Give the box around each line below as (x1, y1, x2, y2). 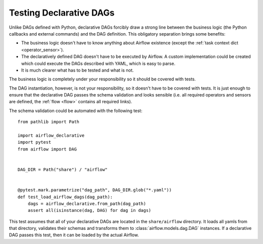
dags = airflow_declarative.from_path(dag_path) (27, 201, 146, 206)
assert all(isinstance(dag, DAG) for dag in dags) (27, 207, 151, 213)
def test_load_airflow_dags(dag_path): (18, 194, 113, 200)
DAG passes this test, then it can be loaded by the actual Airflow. (9, 232, 139, 238)
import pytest (18, 139, 51, 145)
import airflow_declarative (18, 133, 85, 138)
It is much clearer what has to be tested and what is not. (21, 67, 134, 73)
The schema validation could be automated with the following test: (9, 108, 143, 113)
